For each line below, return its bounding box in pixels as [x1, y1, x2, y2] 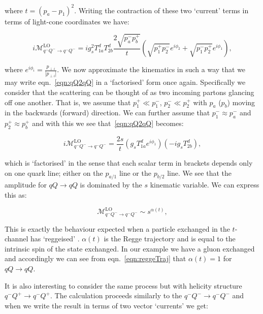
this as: [5, 190, 27, 200]
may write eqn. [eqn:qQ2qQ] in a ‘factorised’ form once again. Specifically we [5, 77, 246, 87]
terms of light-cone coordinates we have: [5, 16, 129, 26]
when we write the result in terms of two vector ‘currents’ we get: [5, 300, 208, 310]
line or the [119, 167, 151, 178]
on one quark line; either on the [5, 167, 103, 178]
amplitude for [5, 179, 47, 190]
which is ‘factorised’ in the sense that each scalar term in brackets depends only [5, 158, 253, 168]
